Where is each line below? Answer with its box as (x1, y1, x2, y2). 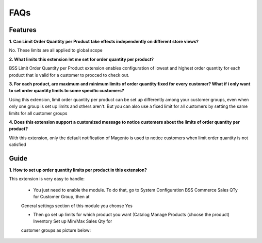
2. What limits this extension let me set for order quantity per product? (9, 56, 154, 62)
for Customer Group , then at (33, 194, 90, 200)
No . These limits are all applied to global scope (9, 48, 103, 53)
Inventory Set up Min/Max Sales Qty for (33, 218, 113, 224)
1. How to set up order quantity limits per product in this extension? (9, 167, 147, 173)
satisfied (9, 142, 26, 147)
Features (9, 26, 36, 34)
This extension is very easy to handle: (9, 176, 85, 182)
